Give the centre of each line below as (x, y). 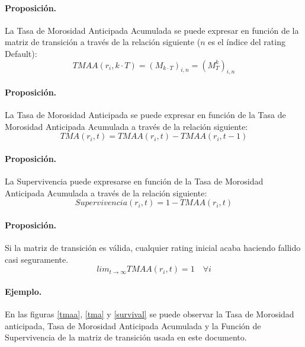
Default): (21, 53)
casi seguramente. (37, 259)
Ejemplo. (23, 291)
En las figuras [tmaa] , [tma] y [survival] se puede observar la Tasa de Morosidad (150, 314)
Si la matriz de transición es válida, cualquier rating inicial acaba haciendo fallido (153, 248)
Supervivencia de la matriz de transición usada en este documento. (126, 337)
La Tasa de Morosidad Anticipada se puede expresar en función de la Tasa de (145, 115)
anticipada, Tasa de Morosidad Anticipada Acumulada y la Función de (133, 325)
